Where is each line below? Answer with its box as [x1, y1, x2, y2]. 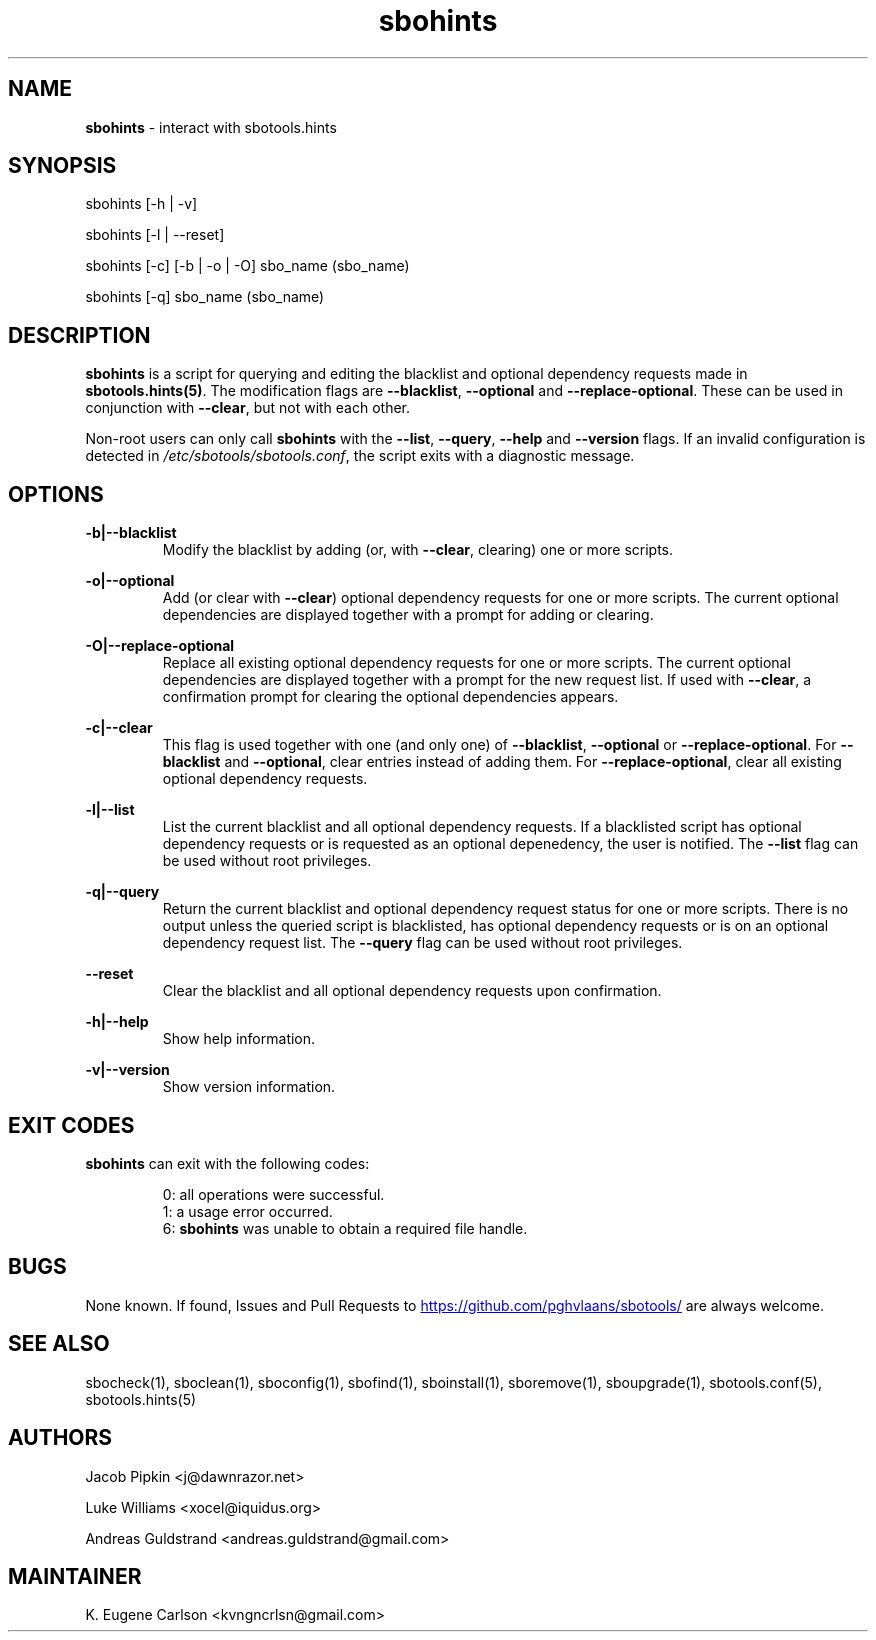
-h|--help [85, 1013, 149, 1031]
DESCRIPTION [8, 322, 151, 348]
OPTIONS [8, 481, 104, 507]
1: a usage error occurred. [162, 1202, 333, 1220]
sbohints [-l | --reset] [85, 226, 225, 244]
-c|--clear [85, 719, 153, 737]
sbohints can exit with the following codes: [85, 1154, 370, 1172]
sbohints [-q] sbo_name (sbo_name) [85, 288, 325, 306]
